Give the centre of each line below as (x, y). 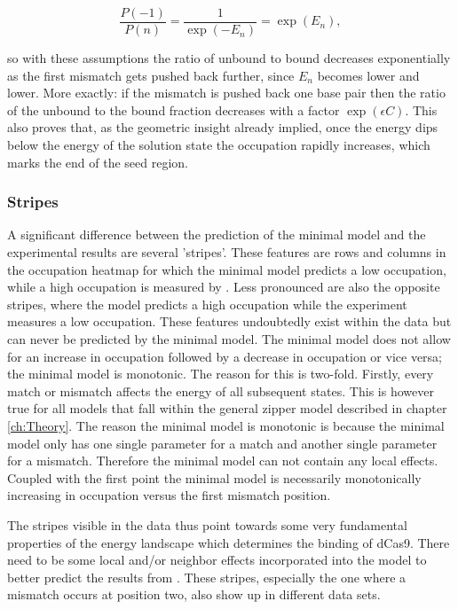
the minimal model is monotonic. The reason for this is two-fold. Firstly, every (221, 374)
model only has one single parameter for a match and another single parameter (222, 443)
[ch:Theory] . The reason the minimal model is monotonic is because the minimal (226, 425)
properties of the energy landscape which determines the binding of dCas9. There (229, 542)
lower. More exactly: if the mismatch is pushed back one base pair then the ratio (226, 93)
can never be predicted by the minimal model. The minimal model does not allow (229, 339)
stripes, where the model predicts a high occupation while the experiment (207, 304)
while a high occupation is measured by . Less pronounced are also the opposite (224, 287)
